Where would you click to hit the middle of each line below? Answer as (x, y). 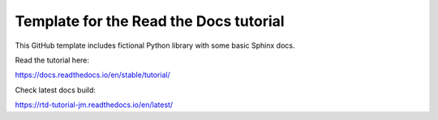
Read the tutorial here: (52, 60)
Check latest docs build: (56, 90)
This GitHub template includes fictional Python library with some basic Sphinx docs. (155, 45)
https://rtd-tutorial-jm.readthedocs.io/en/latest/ (94, 105)
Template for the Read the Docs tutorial (150, 21)
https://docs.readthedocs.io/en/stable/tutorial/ (92, 75)
